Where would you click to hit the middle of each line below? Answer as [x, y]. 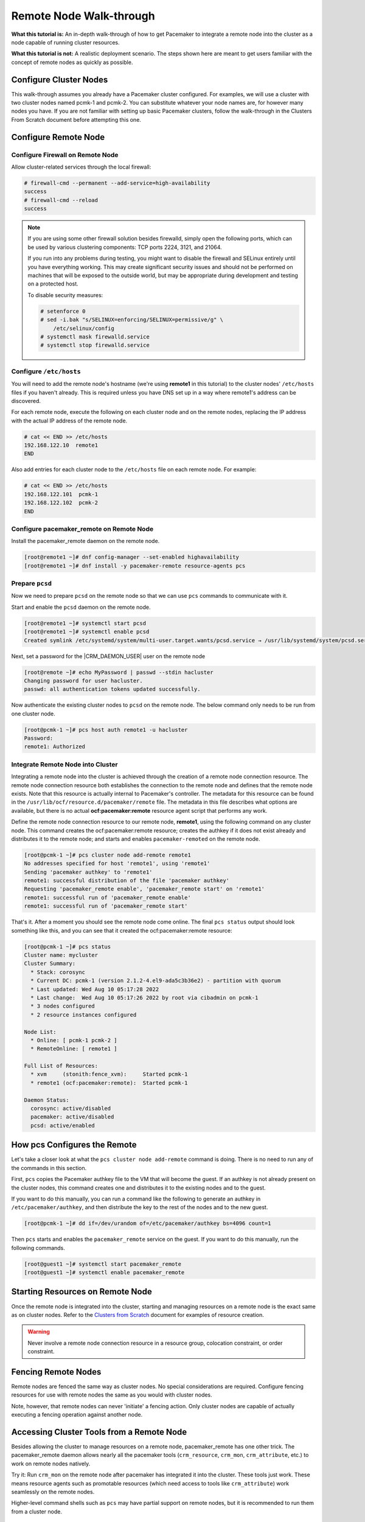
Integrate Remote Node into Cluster [64, 764]
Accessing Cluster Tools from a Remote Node [99, 1432]
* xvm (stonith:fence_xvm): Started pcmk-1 [109, 1074]
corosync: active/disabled [71, 1109]
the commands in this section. [49, 1168]
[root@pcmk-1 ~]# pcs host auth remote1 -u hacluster [106, 730]
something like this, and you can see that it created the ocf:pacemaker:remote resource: [122, 930]
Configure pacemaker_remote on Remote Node [82, 528]
